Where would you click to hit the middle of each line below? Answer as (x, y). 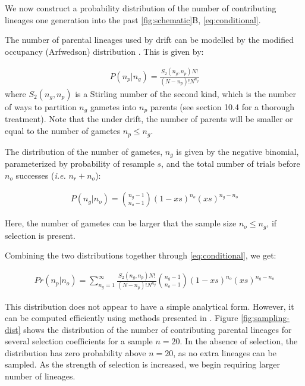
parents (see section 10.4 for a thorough (222, 107)
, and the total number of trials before (231, 163)
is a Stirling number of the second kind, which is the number (185, 94)
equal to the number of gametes (63, 131)
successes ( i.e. (41, 175)
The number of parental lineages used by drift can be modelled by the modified (150, 40)
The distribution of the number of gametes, (84, 151)
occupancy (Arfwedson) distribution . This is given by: (104, 51)
